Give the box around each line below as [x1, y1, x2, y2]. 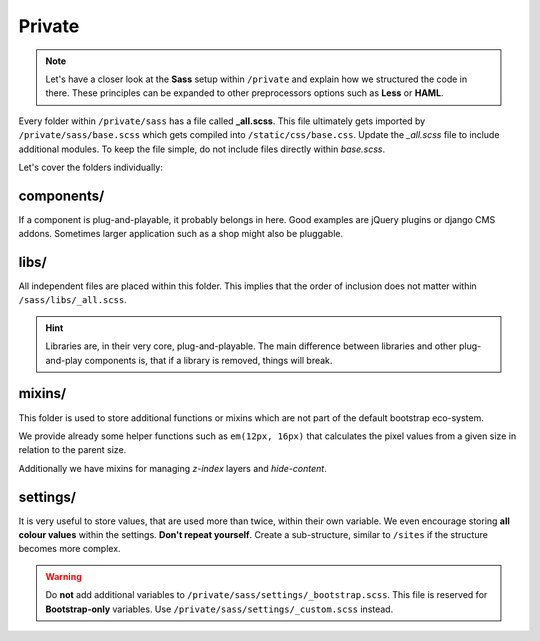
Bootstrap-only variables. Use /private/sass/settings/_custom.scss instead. [45, 603, 394, 615]
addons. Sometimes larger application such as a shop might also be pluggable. [18, 228, 344, 240]
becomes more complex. [18, 543, 121, 555]
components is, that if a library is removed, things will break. [84, 354, 333, 366]
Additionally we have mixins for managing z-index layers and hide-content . [18, 462, 327, 474]
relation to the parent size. [18, 444, 127, 456]
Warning [45, 570, 82, 582]
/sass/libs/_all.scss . [18, 294, 127, 306]
